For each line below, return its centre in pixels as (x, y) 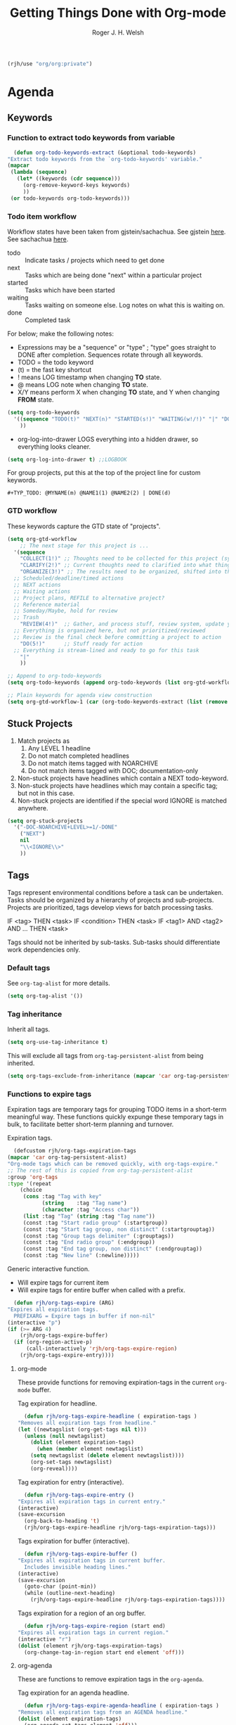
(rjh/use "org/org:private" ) (50, 64)
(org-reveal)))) (54, 1468)
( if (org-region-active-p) (53, 1342)
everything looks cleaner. (54, 446)
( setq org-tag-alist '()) (45, 996)
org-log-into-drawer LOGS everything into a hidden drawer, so (108, 439)
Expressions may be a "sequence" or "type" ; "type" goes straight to (117, 347)
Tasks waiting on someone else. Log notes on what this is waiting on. (125, 305)
